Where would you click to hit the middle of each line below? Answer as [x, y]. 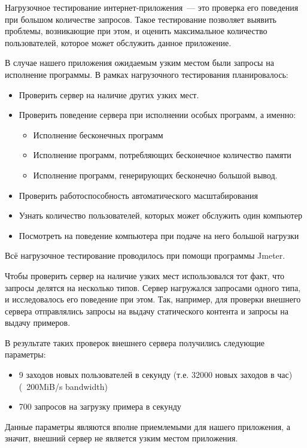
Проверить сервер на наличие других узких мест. [109, 94]
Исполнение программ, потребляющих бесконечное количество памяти [162, 155]
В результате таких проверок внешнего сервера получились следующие [135, 342]
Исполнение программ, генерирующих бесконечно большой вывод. [155, 175]
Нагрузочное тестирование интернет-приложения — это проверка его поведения [152, 7]
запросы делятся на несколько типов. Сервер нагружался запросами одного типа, [153, 287]
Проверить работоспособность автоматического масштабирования [138, 195]
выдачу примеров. [38, 323]
